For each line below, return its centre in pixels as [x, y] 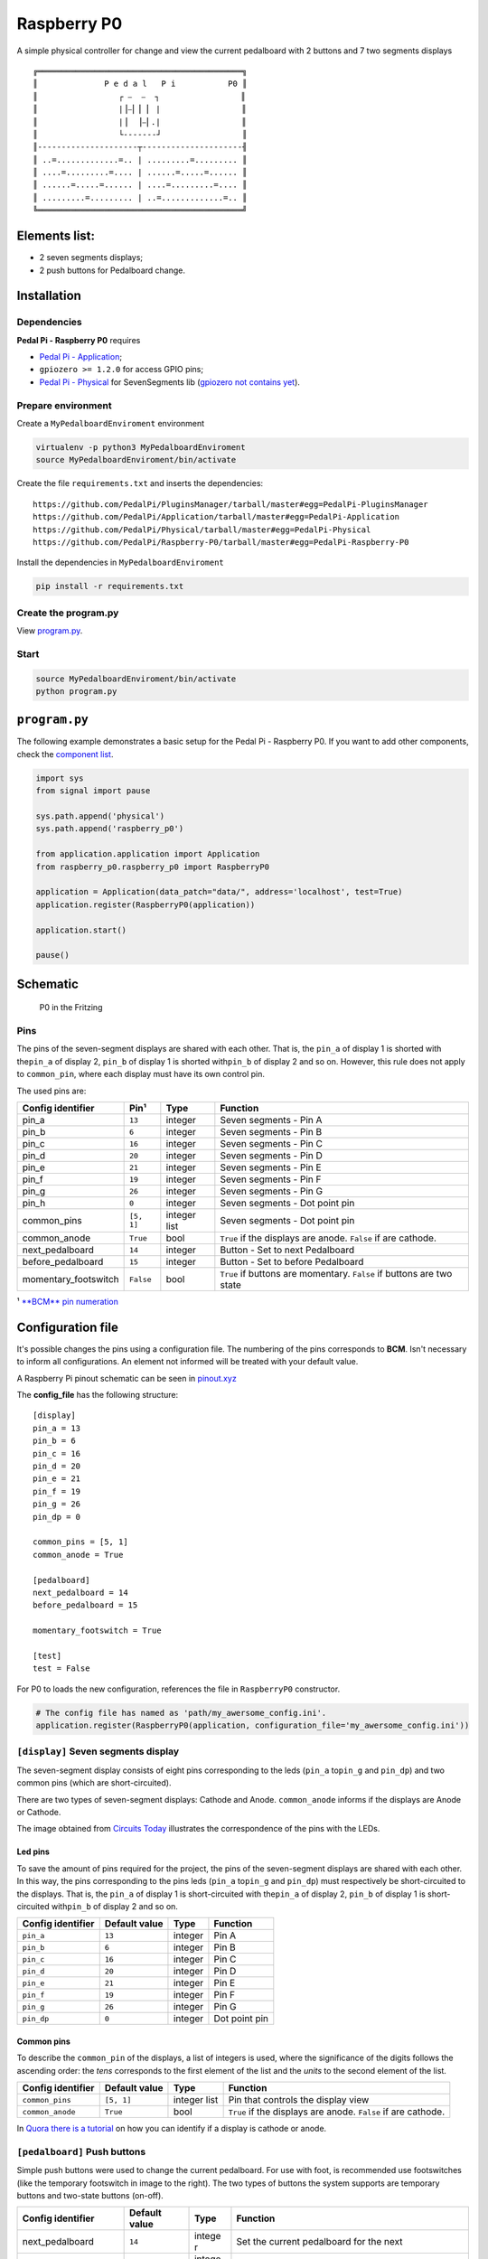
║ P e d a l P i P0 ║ [140, 84]
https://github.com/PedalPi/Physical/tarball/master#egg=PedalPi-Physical [202, 530]
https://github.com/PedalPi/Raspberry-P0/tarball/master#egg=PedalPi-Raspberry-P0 [221, 542]
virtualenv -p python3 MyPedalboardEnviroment [141, 447]
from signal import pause [93, 791]
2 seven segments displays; [91, 258]
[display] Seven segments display [98, 1751]
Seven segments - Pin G [272, 1191]
